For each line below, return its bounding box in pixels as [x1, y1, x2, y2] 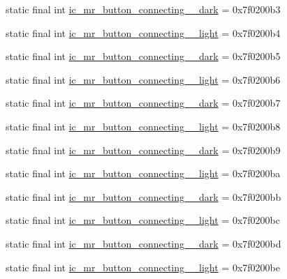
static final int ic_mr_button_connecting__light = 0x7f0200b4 [6, 25, 281, 40]
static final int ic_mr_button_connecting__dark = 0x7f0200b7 [6, 96, 281, 110]
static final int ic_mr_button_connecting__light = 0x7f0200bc [6, 213, 280, 227]
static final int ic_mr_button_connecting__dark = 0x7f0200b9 [6, 142, 281, 157]
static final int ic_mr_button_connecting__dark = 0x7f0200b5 [6, 49, 281, 63]
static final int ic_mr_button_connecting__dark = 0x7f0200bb [6, 189, 281, 204]
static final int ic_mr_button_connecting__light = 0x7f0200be [6, 259, 280, 274]
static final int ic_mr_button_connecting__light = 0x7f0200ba [6, 166, 281, 181]
